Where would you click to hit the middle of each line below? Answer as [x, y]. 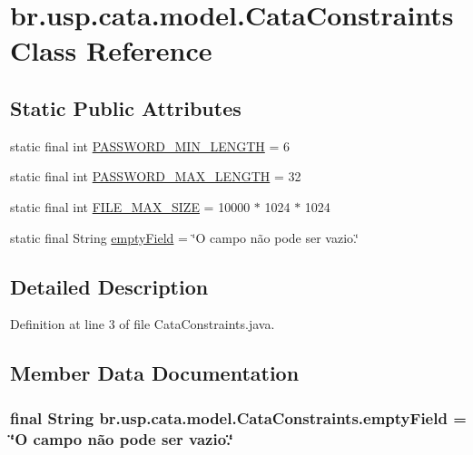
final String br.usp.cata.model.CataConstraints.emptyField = [238, 417]
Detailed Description [109, 286]
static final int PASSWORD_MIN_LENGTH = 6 [150, 145]
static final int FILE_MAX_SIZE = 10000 [130, 206]
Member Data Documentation [155, 373]
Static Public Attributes [126, 107]
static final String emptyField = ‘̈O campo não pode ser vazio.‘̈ [184, 237]
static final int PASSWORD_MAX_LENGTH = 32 [156, 176]
